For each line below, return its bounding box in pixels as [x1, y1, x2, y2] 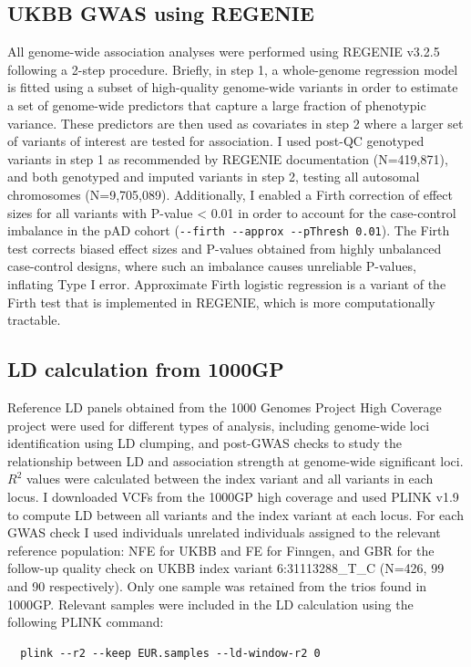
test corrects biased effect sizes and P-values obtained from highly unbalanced [7, 238, 442, 257]
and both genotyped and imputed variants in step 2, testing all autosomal [7, 167, 420, 186]
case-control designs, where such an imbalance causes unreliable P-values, [7, 256, 416, 276]
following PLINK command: [7, 612, 164, 631]
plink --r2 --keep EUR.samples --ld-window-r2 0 [20, 646, 321, 660]
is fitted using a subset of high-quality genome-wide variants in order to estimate [7, 78, 458, 97]
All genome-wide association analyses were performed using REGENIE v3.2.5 [7, 42, 440, 61]
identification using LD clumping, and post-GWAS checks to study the [7, 433, 402, 453]
